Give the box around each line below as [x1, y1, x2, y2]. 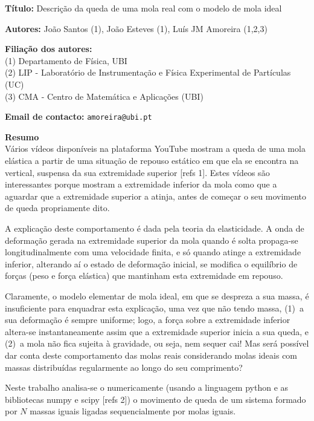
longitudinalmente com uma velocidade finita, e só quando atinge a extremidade [5, 246, 301, 258]
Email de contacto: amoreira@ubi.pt [5, 110, 152, 123]
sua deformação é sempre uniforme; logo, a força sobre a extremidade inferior [5, 313, 290, 326]
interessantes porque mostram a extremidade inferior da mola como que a [5, 178, 277, 191]
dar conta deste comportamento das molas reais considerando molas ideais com [5, 348, 298, 361]
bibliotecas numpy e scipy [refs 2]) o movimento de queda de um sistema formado [5, 393, 306, 405]
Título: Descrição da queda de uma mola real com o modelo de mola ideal [5, 2, 282, 14]
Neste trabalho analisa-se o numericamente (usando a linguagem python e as [5, 381, 289, 394]
